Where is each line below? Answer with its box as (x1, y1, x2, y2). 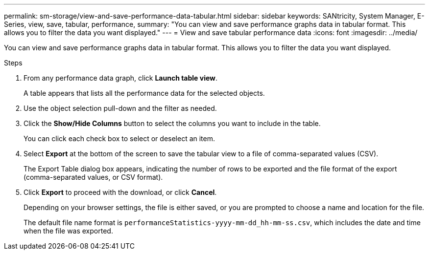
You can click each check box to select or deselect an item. (24, 134, 215, 143)
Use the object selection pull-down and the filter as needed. (24, 104, 217, 112)
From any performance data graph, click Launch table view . (24, 74, 218, 82)
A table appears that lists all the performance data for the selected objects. (24, 89, 265, 97)
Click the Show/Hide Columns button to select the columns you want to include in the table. (24, 119, 321, 127)
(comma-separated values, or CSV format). (24, 173, 163, 181)
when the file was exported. (24, 227, 113, 235)
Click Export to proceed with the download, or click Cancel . (24, 188, 217, 196)
